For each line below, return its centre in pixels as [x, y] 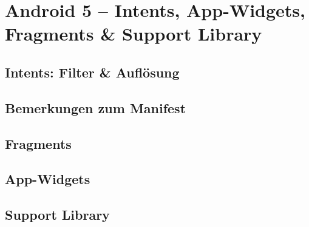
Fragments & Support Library [134, 34]
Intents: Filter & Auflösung [92, 72]
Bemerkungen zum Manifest [96, 107]
